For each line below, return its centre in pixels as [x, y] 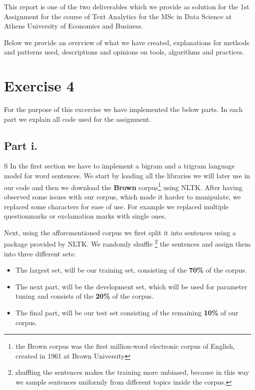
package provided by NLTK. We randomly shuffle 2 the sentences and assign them [127, 243]
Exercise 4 [39, 86]
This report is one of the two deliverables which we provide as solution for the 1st [127, 6]
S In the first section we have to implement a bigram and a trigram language [119, 166]
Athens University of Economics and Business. [74, 26]
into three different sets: [40, 253]
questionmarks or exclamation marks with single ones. [85, 216]
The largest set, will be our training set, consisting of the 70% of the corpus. [131, 270]
